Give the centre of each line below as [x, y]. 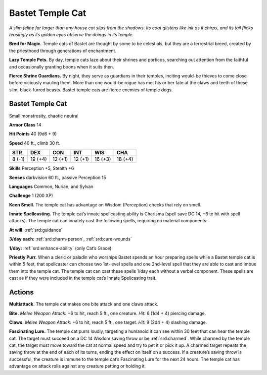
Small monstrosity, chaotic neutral [44, 116]
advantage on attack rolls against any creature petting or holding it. [77, 366]
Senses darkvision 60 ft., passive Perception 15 [58, 177]
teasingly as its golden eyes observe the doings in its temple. [71, 34]
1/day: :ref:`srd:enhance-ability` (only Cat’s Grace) [60, 248]
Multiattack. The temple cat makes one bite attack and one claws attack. [84, 304]
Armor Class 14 [25, 125]
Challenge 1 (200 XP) [31, 195]
